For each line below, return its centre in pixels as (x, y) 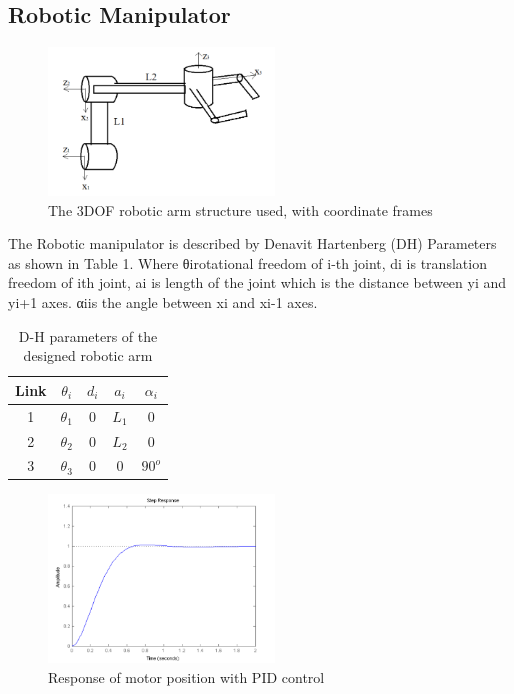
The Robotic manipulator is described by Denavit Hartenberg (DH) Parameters (252, 243)
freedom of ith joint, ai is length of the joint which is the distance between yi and (257, 282)
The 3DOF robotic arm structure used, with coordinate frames (240, 209)
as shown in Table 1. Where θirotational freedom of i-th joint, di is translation (247, 262)
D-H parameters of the (88, 335)
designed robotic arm (88, 355)
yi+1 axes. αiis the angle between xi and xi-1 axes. (163, 302)
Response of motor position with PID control (186, 677)
